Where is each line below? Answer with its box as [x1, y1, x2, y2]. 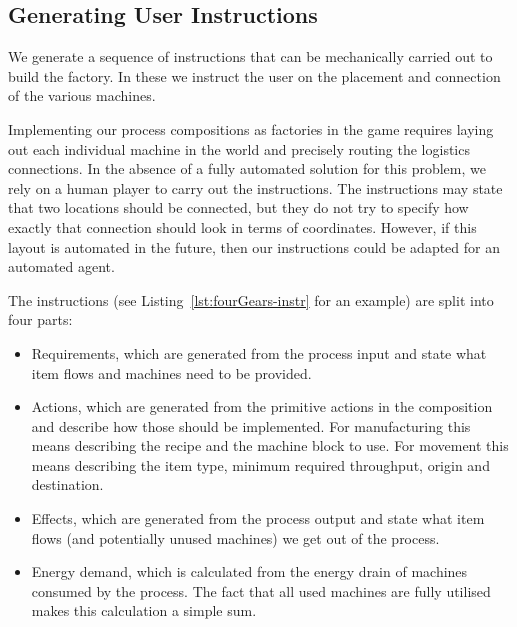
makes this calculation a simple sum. [31, 600, 257, 621]
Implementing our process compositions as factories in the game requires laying [8, 118, 494, 139]
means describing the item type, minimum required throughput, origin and [31, 454, 490, 475]
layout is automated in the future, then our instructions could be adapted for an [8, 236, 501, 257]
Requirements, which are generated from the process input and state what [31, 342, 487, 363]
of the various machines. [8, 85, 156, 106]
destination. [31, 474, 104, 495]
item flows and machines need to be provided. [31, 362, 312, 383]
